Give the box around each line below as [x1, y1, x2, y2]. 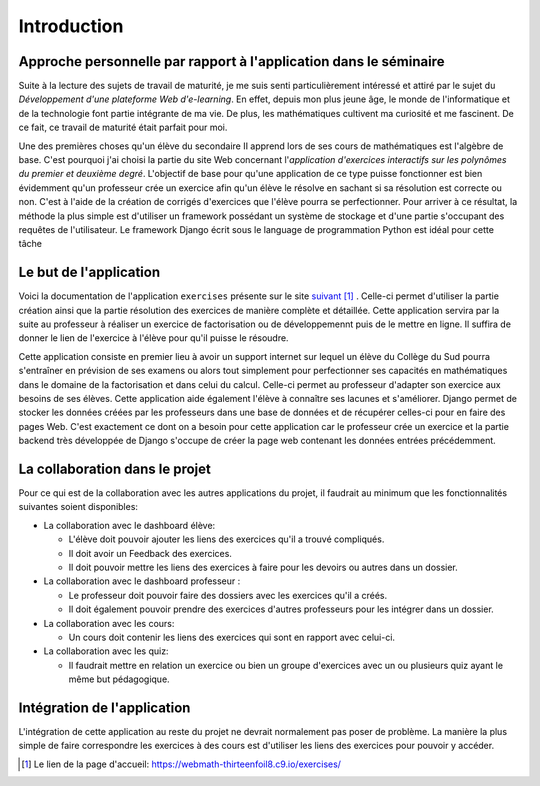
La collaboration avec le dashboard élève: [43, 519, 216, 531]
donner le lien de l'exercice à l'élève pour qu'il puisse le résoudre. [18, 332, 289, 344]
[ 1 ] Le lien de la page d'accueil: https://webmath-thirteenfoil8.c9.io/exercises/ [21, 758, 342, 770]
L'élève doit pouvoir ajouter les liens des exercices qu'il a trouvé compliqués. [68, 533, 385, 545]
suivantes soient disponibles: [18, 501, 139, 513]
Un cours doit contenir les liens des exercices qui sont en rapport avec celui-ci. [68, 631, 395, 643]
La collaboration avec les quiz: [43, 645, 169, 657]
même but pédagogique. [68, 673, 170, 685]
